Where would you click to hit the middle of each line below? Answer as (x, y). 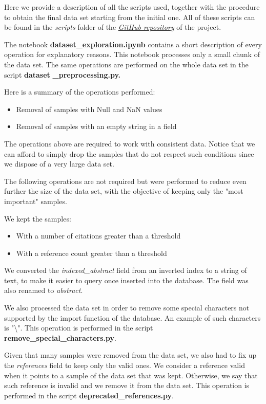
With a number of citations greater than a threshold (98, 236)
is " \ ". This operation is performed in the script (79, 328)
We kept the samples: (38, 218)
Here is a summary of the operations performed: (80, 92)
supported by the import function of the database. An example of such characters (132, 317)
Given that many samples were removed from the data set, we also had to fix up (130, 355)
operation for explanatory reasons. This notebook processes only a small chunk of (132, 54)
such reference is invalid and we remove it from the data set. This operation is (127, 385)
